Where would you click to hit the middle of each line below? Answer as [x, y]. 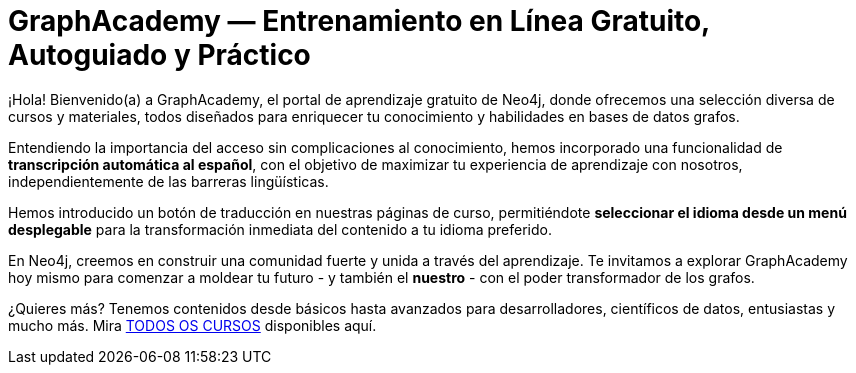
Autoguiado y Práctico [159, 55]
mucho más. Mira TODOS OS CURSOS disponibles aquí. [192, 325]
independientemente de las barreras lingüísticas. [168, 181]
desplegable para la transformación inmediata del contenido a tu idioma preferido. [280, 229]
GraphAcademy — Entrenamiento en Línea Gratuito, [359, 21]
